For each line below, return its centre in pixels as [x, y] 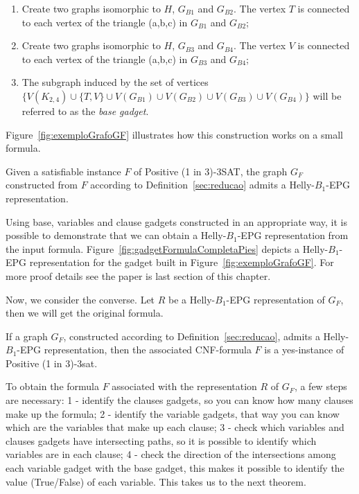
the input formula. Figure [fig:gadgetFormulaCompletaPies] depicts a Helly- [167, 248]
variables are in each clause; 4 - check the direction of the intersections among [171, 454]
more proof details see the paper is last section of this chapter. [138, 275]
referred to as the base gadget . [85, 111]
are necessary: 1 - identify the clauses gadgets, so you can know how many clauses [179, 400]
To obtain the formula [53, 386]
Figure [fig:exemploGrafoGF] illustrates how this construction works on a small [174, 134]
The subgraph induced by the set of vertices [115, 82]
